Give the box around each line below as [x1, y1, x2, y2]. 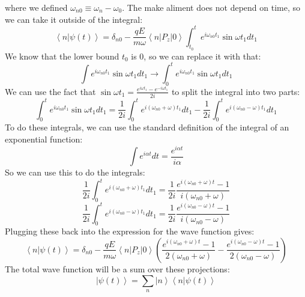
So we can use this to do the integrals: [5, 166, 145, 179]
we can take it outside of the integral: [5, 13, 143, 25]
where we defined [5, 1, 68, 13]
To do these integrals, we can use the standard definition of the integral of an [5, 121, 289, 133]
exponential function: [5, 133, 83, 145]
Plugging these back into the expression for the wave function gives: [5, 225, 255, 237]
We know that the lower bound [5, 49, 119, 62]
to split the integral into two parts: [171, 85, 300, 97]
